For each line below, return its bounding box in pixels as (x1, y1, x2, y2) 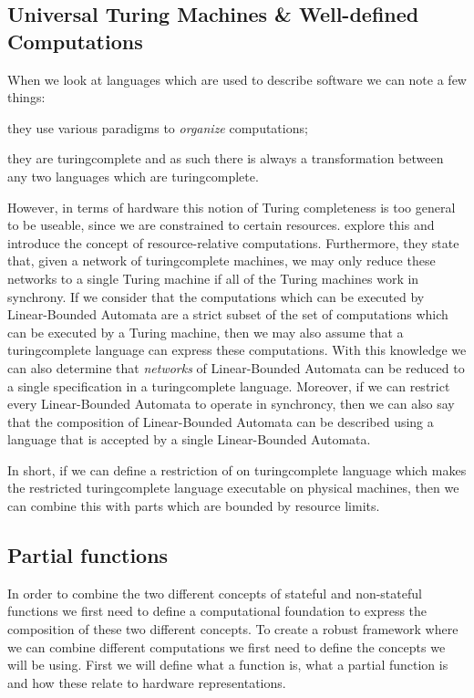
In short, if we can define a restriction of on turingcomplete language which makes (7, 460, 467, 479)
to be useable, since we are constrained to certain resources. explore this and (7, 215, 435, 234)
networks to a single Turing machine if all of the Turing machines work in (7, 268, 419, 287)
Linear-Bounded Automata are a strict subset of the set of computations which (7, 305, 448, 324)
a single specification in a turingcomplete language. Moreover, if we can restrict (7, 376, 450, 395)
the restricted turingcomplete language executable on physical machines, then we (7, 478, 459, 497)
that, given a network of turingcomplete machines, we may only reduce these (7, 251, 436, 270)
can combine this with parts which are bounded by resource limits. (7, 496, 380, 516)
